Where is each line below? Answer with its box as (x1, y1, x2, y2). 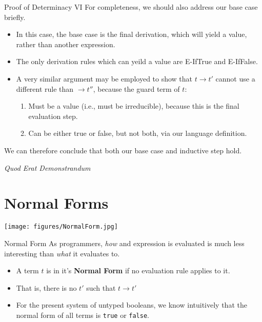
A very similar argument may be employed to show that (16, 73, 193, 84)
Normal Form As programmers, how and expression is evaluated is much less (4, 237, 245, 248)
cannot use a (215, 73, 255, 84)
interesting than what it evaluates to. (4, 248, 120, 258)
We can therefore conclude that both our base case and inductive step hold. (4, 145, 242, 155)
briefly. (4, 11, 26, 22)
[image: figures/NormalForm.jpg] (4, 223, 118, 231)
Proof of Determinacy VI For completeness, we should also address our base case (4, 2, 258, 12)
